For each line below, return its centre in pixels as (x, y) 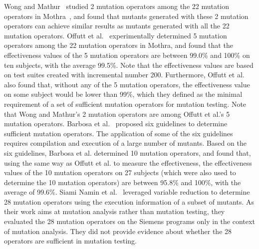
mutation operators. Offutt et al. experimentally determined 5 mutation (116, 35)
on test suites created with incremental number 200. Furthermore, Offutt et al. (124, 75)
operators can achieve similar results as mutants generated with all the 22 (117, 26)
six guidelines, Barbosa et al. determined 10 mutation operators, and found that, (128, 152)
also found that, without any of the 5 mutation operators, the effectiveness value (127, 84)
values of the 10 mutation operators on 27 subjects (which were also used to (120, 172)
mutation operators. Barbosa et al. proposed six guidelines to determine (116, 124)
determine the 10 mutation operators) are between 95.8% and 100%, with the (123, 182)
